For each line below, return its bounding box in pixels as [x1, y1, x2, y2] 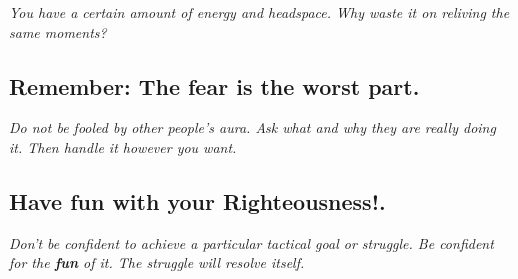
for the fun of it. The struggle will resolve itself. [9, 252, 305, 273]
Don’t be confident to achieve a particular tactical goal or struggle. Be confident [9, 232, 494, 253]
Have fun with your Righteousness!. [9, 185, 386, 216]
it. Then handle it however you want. [9, 136, 237, 157]
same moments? [9, 21, 107, 42]
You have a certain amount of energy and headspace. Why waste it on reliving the [9, 2, 510, 22]
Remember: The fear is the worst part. [9, 70, 420, 101]
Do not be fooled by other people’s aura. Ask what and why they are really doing [9, 117, 496, 138]
